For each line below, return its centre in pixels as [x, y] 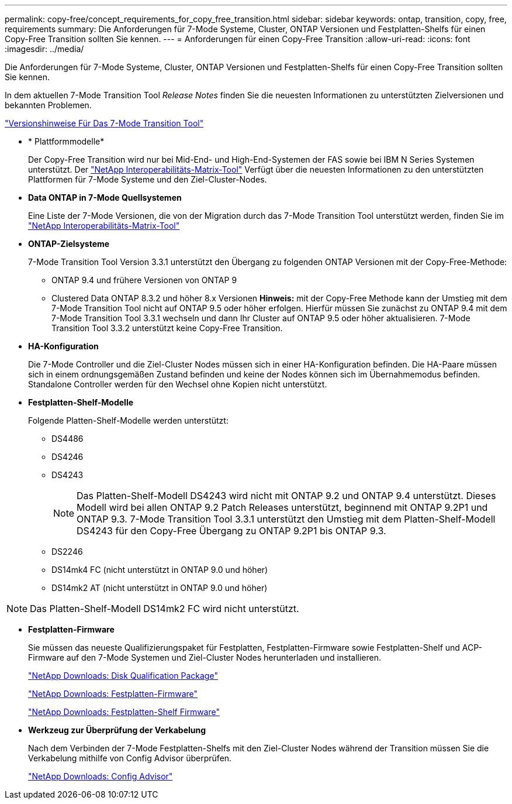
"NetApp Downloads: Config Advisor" [101, 776]
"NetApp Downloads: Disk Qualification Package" [123, 676]
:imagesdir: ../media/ [44, 49]
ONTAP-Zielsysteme [69, 244]
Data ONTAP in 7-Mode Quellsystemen [105, 197]
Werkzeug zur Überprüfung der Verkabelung [117, 730]
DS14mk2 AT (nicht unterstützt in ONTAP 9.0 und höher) [160, 588]
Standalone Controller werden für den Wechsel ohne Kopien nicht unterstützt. [178, 384]
